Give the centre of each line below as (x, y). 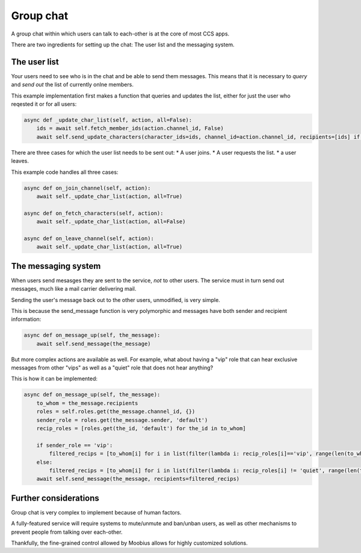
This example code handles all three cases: (65, 172)
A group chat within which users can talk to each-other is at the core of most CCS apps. (120, 34)
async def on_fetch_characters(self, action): (94, 213)
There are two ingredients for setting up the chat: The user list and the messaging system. (123, 45)
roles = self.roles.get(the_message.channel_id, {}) (116, 412)
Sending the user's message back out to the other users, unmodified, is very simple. (116, 300)
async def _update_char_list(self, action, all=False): (108, 120)
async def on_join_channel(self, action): (87, 188)
